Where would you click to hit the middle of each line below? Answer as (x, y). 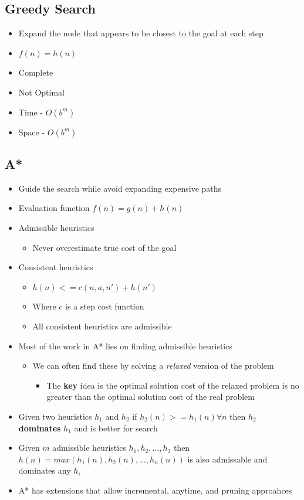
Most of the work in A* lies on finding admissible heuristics (125, 346)
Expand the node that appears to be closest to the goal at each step (141, 33)
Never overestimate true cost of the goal (104, 247)
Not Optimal (41, 92)
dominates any (45, 470)
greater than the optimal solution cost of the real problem (151, 397)
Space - (32, 132)
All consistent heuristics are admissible (102, 326)
